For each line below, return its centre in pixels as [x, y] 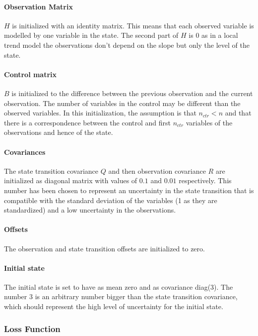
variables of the [209, 122]
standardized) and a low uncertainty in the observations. [90, 210]
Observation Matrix [38, 6]
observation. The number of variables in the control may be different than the [122, 103]
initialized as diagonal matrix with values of [71, 180]
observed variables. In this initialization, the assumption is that [100, 113]
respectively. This [205, 180]
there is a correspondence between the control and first [88, 122]
